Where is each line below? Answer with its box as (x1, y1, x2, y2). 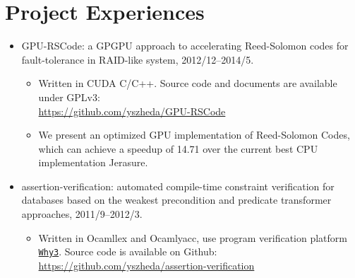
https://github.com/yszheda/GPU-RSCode (38, 103, 226, 118)
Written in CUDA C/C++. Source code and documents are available (38, 76, 337, 91)
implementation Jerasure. (38, 155, 148, 170)
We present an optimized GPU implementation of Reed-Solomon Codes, (38, 127, 350, 142)
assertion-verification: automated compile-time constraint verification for (21, 178, 335, 193)
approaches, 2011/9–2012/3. (21, 207, 143, 221)
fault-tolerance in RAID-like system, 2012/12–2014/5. (21, 52, 254, 66)
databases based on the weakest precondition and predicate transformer (21, 192, 332, 207)
